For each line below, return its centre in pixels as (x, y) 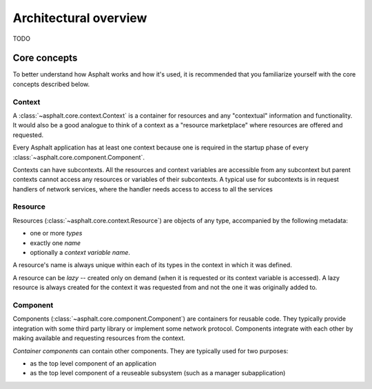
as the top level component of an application (93, 363)
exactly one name (55, 243)
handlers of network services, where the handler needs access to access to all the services (143, 189)
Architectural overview (80, 18)
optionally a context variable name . (80, 253)
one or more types (56, 233)
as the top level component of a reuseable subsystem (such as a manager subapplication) (158, 373)
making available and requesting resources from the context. (99, 338)
